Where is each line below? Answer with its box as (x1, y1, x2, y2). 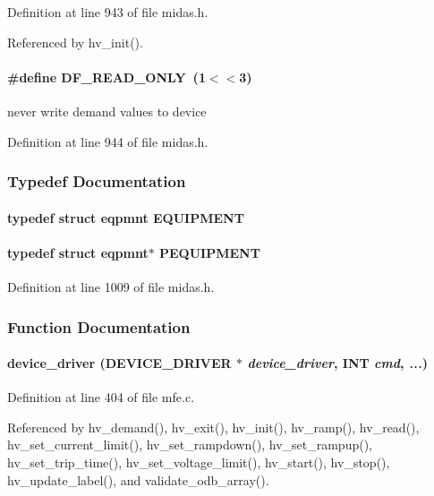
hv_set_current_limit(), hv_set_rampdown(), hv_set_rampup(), (7, 435, 372, 454)
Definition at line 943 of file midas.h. (7, 3, 208, 21)
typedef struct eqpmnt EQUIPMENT (7, 208, 244, 227)
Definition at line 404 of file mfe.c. (7, 388, 195, 406)
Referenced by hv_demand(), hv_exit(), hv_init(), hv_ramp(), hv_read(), (7, 417, 420, 436)
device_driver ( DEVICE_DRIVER (7, 354, 232, 372)
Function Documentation (7, 315, 191, 338)
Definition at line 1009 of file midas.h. (7, 278, 215, 295)
